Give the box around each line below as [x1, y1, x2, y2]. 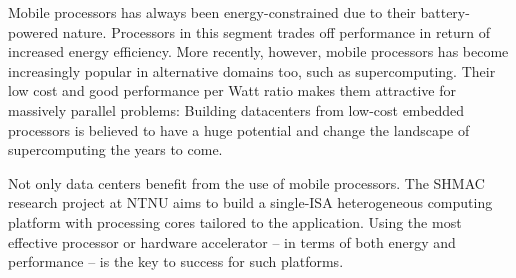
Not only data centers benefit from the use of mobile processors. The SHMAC [8, 172, 485, 193]
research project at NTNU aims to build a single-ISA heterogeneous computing [8, 192, 493, 213]
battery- [420, 2, 470, 22]
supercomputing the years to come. [8, 139, 223, 160]
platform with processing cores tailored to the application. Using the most [8, 211, 462, 232]
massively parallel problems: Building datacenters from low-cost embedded [8, 99, 465, 120]
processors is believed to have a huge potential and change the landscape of [8, 119, 470, 140]
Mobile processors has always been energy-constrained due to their [8, 2, 416, 22]
